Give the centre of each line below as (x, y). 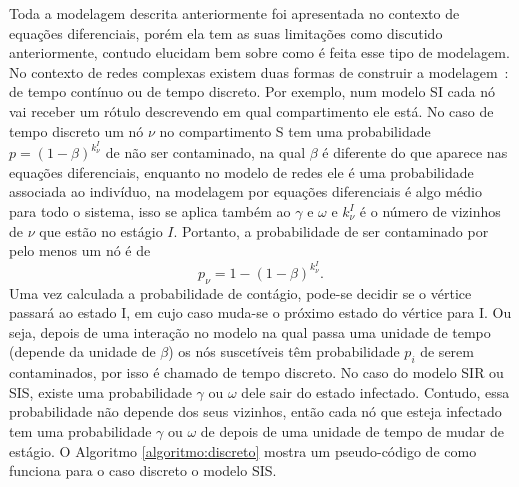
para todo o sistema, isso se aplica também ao (150, 211)
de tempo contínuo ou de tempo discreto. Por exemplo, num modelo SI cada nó (252, 91)
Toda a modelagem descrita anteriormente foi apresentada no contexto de (234, 13)
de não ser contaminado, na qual (205, 152)
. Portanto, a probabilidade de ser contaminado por (331, 230)
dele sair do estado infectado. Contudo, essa (375, 391)
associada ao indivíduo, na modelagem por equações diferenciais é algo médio (245, 191)
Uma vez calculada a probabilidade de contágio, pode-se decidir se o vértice (240, 292)
